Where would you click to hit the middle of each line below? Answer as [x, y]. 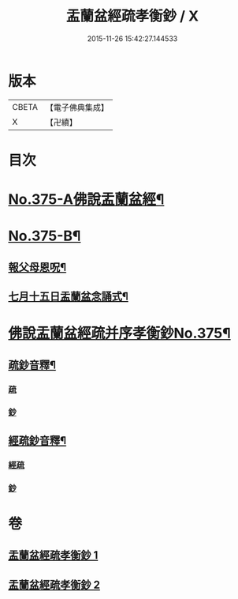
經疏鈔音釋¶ [37, 441]
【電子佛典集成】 [77, 107]
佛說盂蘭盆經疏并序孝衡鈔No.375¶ [119, 333]
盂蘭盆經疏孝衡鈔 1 [53, 555]
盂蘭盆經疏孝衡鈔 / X [132, 16]
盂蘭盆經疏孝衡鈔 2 [54, 584]
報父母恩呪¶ [37, 267]
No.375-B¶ [45, 236]
